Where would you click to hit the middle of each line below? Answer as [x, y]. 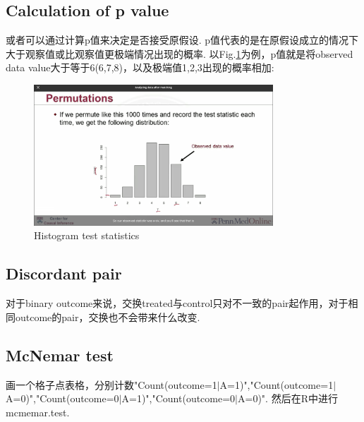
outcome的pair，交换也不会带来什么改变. [108, 316]
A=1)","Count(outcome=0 [178, 398]
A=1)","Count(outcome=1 [277, 384]
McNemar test [60, 355]
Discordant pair [64, 273]
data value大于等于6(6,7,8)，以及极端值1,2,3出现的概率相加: [140, 67]
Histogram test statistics [87, 235]
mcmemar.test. [38, 412]
